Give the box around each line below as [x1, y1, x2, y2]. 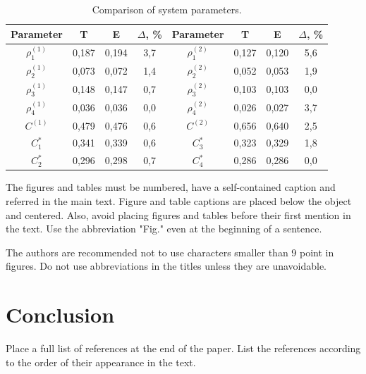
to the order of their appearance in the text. [6, 354, 196, 369]
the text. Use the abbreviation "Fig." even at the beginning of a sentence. [6, 221, 322, 236]
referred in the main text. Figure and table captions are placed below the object [6, 194, 352, 208]
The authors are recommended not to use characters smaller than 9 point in [6, 244, 334, 259]
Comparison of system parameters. [92, 2, 242, 16]
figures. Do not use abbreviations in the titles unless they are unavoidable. [6, 258, 327, 273]
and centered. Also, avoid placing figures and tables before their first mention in [6, 207, 351, 222]
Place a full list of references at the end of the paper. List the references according [6, 341, 361, 356]
